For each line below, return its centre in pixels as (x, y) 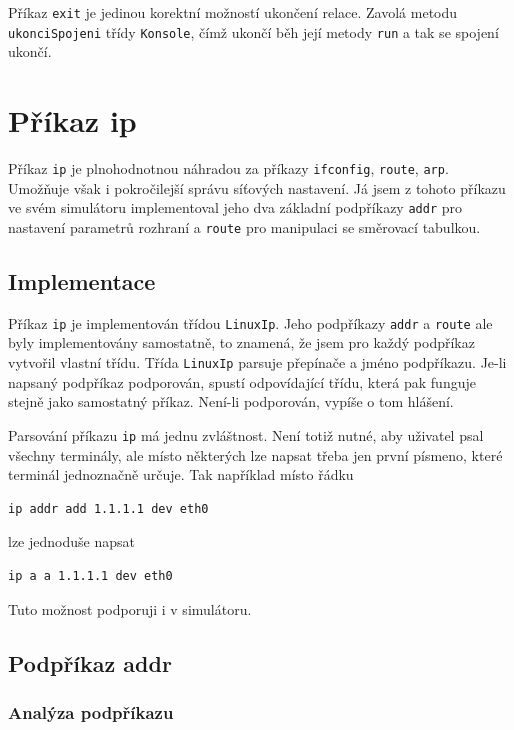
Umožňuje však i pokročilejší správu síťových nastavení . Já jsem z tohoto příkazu (257, 187)
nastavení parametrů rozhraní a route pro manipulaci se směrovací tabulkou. (244, 226)
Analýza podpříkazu (91, 711)
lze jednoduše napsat (71, 541)
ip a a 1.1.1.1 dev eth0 (90, 575)
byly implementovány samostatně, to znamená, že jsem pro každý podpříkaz (241, 342)
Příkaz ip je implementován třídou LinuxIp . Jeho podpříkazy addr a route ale (250, 322)
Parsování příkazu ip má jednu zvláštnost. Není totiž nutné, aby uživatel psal (246, 434)
